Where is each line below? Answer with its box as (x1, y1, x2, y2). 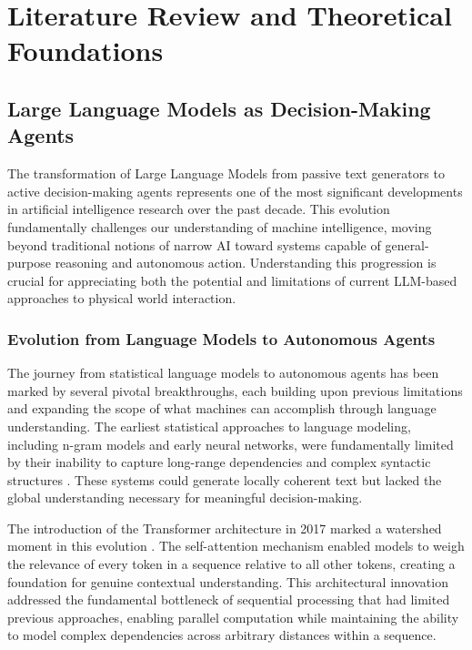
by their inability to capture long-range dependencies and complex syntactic (7, 452, 431, 472)
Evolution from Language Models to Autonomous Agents (7, 327, 436, 350)
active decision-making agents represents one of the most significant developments (7, 181, 463, 200)
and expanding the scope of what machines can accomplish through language (7, 399, 437, 418)
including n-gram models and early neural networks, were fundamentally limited (7, 434, 454, 453)
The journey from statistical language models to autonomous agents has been (7, 363, 439, 382)
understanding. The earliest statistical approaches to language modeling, (7, 416, 411, 435)
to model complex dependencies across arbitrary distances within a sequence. (7, 625, 437, 645)
